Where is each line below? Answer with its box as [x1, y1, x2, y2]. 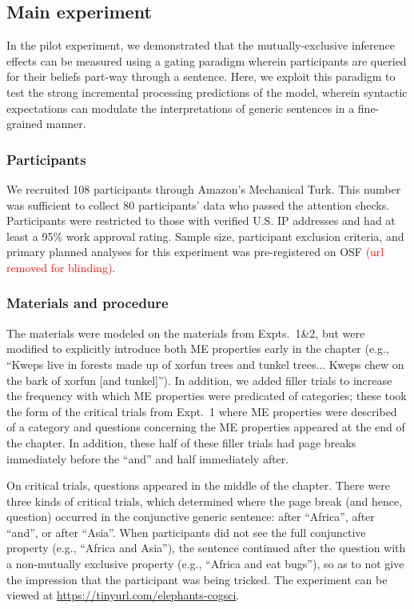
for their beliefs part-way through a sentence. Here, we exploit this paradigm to [6, 68, 396, 85]
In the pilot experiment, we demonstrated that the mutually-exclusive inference [6, 37, 395, 54]
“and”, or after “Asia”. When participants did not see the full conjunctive [6, 523, 366, 540]
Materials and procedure [6, 293, 169, 313]
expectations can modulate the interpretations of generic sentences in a [6, 99, 355, 116]
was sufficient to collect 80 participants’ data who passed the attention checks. [6, 196, 390, 213]
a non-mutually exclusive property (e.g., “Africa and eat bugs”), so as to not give [6, 555, 404, 572]
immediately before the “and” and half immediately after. [6, 450, 289, 467]
